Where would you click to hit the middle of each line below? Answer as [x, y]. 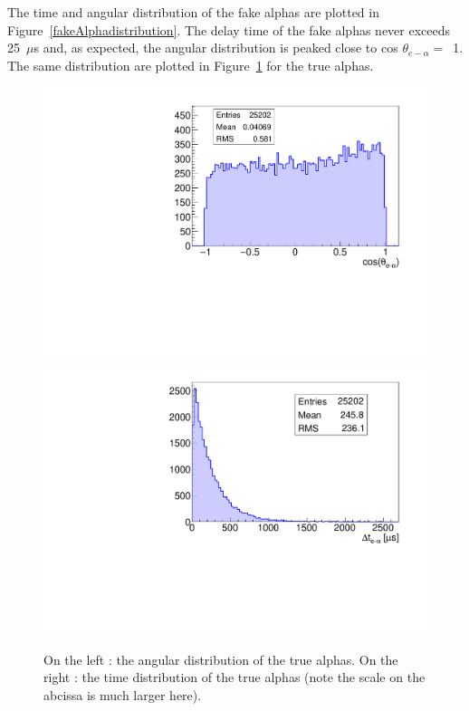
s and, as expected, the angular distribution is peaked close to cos [216, 48]
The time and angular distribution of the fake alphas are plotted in [193, 12]
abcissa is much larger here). [123, 695]
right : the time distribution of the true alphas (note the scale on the [234, 677]
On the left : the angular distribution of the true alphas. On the [221, 659]
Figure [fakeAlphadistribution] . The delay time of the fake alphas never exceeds [229, 29]
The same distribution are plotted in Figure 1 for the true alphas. [191, 65]
